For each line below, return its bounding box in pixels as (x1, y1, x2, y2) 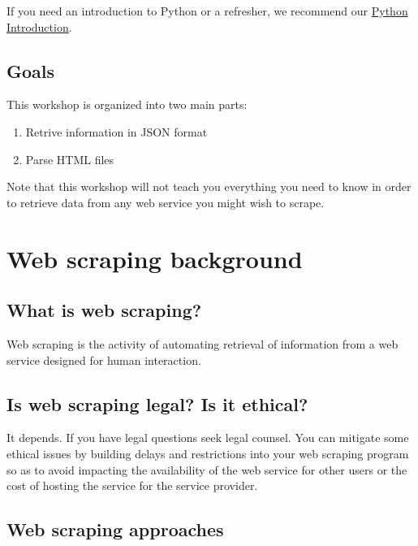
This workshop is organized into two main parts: (6, 96, 248, 113)
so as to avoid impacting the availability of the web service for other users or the (6, 461, 407, 478)
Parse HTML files (25, 150, 114, 167)
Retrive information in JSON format (25, 123, 208, 140)
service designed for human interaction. (6, 351, 201, 368)
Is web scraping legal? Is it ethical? (6, 391, 308, 416)
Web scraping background (6, 241, 303, 275)
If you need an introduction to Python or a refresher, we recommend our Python (6, 2, 408, 19)
